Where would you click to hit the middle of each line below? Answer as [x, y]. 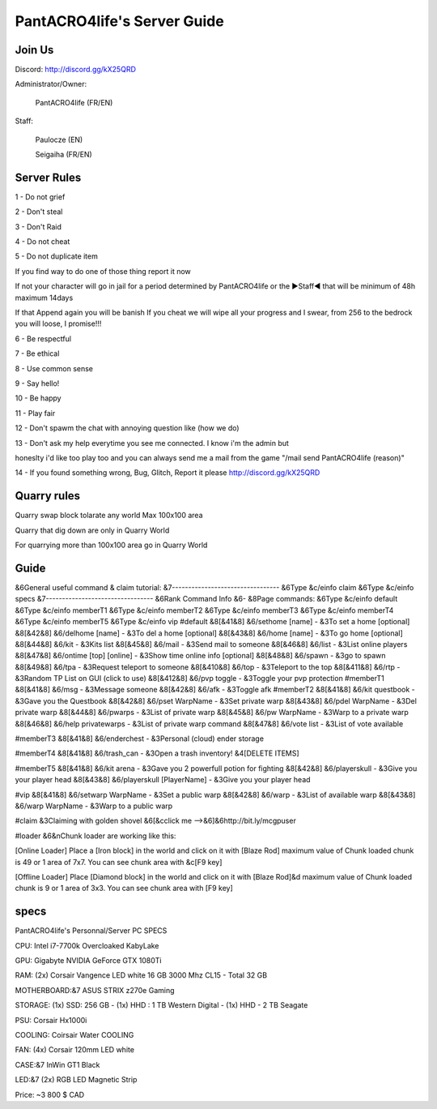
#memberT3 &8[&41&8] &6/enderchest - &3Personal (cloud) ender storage [140, 739]
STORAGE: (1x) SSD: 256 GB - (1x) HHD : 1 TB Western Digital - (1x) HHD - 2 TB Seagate [161, 1005]
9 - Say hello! [37, 383]
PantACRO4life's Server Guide [119, 21]
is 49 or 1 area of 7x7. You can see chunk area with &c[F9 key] [119, 862]
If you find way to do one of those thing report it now [103, 271]
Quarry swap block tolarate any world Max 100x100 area [109, 516]
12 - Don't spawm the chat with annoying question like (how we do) [127, 428]
